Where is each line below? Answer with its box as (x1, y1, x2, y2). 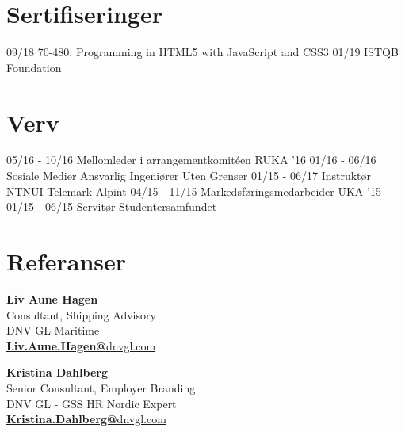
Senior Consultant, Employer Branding (6, 379, 196, 396)
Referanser (6, 245, 127, 277)
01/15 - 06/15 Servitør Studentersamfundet (6, 198, 217, 215)
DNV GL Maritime (6, 322, 100, 338)
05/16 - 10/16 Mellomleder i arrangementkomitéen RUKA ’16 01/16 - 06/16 (6, 151, 376, 168)
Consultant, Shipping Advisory (6, 306, 156, 323)
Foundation (6, 59, 62, 75)
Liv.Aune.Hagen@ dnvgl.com (6, 337, 156, 354)
